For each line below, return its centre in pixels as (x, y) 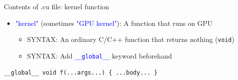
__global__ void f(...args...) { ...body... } (81, 72)
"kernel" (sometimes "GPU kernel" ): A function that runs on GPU (114, 23)
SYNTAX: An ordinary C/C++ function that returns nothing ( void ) (131, 39)
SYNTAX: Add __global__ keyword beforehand (99, 55)
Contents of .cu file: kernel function (57, 6)
